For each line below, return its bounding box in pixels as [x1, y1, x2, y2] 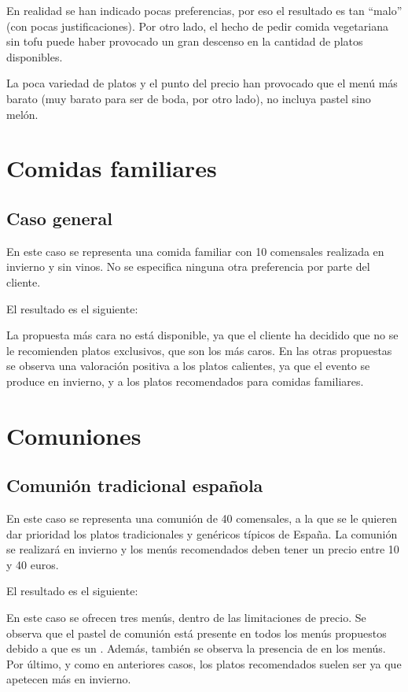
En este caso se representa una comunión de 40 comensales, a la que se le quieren [6, 510, 397, 527]
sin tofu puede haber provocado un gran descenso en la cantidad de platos [6, 33, 363, 50]
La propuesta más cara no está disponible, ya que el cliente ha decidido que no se [6, 327, 399, 343]
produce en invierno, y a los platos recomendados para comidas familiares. [6, 372, 364, 389]
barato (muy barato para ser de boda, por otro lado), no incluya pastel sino [6, 90, 371, 106]
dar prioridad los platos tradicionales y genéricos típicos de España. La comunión [6, 525, 398, 542]
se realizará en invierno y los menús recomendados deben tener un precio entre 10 [6, 541, 399, 557]
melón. [6, 105, 39, 122]
